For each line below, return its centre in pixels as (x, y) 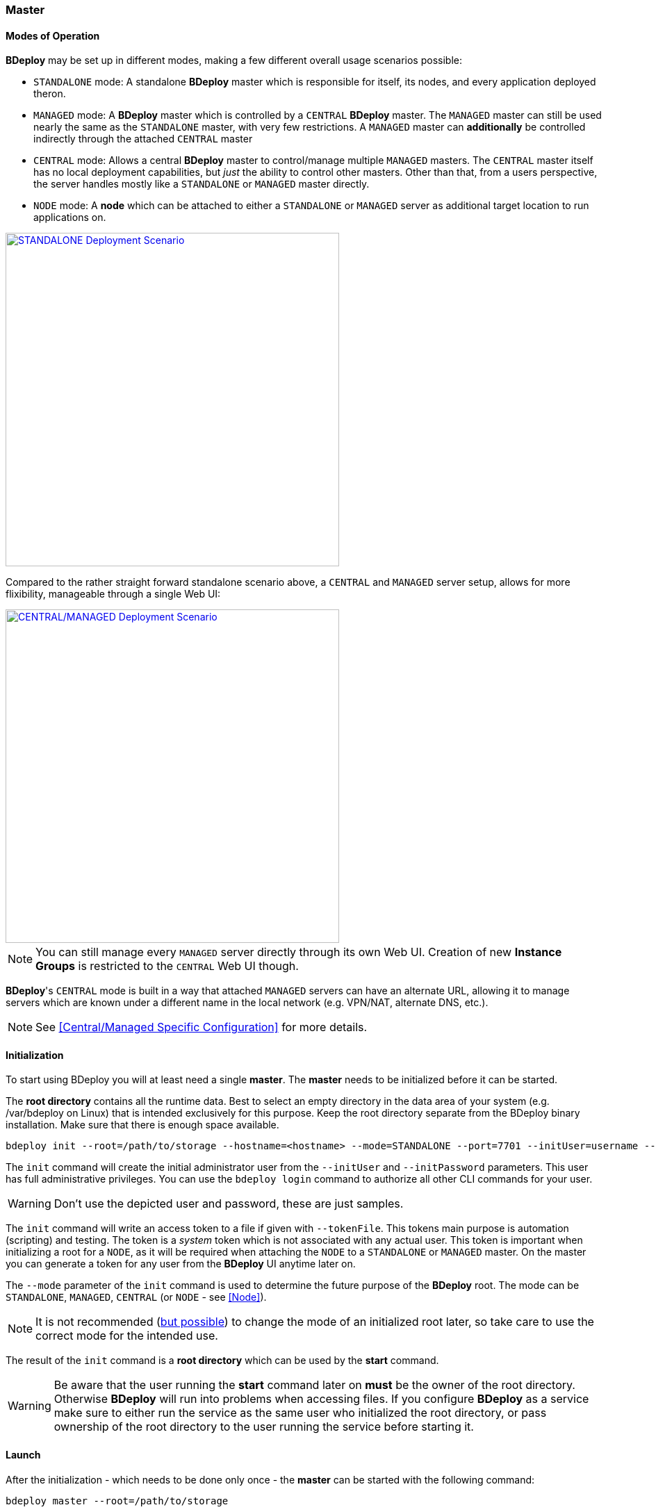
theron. (50, 94)
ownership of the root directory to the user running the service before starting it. (264, 1427)
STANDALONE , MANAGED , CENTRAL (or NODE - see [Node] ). (136, 1297)
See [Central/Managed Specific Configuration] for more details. (202, 1027)
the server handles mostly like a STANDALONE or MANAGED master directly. (202, 184)
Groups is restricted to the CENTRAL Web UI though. (167, 966)
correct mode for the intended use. (127, 1336)
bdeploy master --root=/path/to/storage (117, 1501)
